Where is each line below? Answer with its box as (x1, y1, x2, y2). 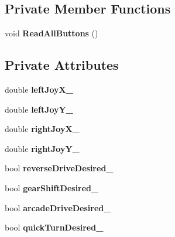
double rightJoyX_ (5, 123, 80, 135)
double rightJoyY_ (5, 142, 80, 154)
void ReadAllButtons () (5, 27, 98, 39)
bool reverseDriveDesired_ (5, 162, 114, 174)
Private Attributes (5, 56, 119, 74)
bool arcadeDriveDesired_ (5, 201, 111, 214)
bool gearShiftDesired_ (5, 181, 99, 194)
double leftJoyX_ (5, 83, 73, 95)
